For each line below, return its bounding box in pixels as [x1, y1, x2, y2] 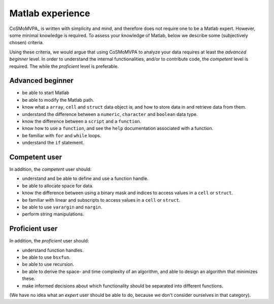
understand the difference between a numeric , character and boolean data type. [22, 111, 198, 117]
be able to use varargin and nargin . [22, 204, 102, 210]
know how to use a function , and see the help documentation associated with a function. [22, 125, 214, 132]
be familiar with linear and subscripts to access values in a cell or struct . [22, 197, 181, 203]
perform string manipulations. [22, 211, 84, 217]
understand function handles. [22, 247, 84, 253]
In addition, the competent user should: [9, 166, 91, 172]
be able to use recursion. [22, 261, 75, 267]
